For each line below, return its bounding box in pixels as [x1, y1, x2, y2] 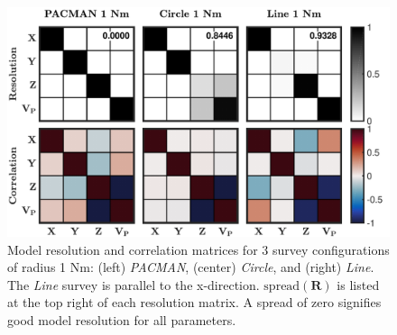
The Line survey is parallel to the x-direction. [7, 275, 260, 294]
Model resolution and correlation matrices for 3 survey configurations [7, 240, 390, 258]
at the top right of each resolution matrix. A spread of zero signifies [7, 293, 382, 312]
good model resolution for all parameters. [7, 311, 236, 330]
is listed [337, 275, 380, 294]
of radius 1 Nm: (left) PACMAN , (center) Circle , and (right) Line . [7, 258, 374, 276]
